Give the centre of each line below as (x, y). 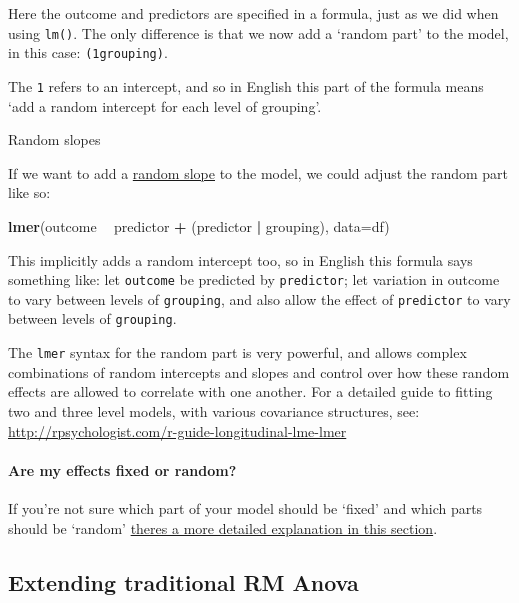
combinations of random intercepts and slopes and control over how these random (259, 371)
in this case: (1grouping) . (88, 52)
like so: (29, 192)
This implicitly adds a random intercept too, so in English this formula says (240, 259)
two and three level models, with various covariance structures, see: (214, 410)
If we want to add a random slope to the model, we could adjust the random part (258, 172)
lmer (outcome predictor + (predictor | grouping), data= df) (199, 225)
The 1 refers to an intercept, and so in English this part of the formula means (246, 85)
